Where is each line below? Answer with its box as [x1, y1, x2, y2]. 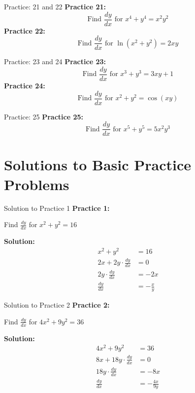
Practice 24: [4, 80, 45, 90]
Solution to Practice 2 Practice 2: [4, 300, 110, 310]
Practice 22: [4, 25, 45, 36]
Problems [4, 174, 69, 194]
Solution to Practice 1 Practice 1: [4, 202, 110, 213]
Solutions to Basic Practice [4, 155, 192, 175]
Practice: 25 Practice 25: [4, 111, 84, 121]
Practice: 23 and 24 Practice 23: [4, 56, 106, 67]
